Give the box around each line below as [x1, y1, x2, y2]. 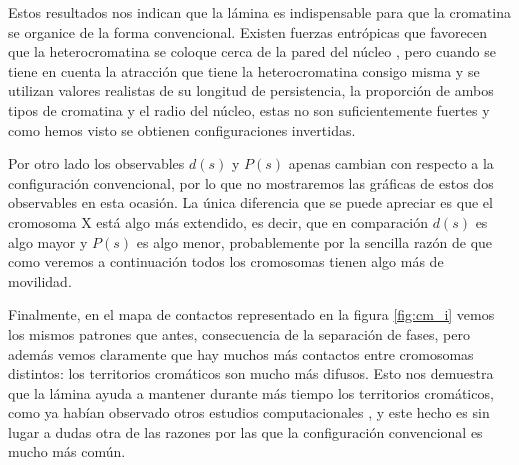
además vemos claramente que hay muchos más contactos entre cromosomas [8, 343, 474, 364]
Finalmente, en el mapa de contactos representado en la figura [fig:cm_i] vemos [8, 304, 495, 325]
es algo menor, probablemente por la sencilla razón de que [136, 231, 493, 252]
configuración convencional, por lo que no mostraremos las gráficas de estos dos [8, 172, 494, 193]
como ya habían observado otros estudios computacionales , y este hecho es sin [8, 402, 490, 423]
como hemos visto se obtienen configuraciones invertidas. [8, 119, 356, 140]
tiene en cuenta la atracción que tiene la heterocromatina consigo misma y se [8, 60, 480, 81]
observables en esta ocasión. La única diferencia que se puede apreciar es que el [8, 192, 493, 213]
